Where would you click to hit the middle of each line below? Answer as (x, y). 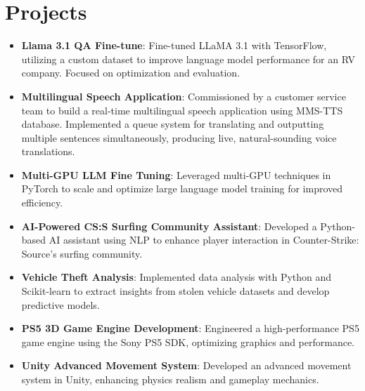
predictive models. (60, 304)
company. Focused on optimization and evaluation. (131, 73)
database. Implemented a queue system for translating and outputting (173, 124)
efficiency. (42, 203)
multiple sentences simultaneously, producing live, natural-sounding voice (179, 137)
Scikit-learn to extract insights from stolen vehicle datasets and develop (175, 291)
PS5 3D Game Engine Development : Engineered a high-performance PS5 (190, 328)
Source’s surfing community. (82, 253)
